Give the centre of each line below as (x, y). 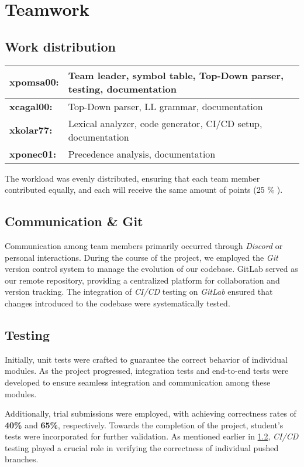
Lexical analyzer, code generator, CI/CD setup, (165, 123)
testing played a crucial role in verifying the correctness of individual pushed (142, 447)
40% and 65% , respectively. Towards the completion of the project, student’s (144, 425)
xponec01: (33, 154)
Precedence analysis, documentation (142, 154)
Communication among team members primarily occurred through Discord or (144, 245)
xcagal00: (31, 106)
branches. (22, 459)
